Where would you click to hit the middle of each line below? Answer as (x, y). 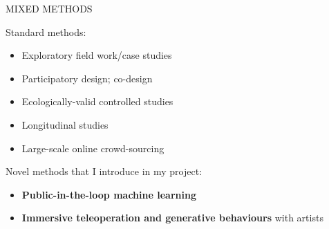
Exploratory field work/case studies (97, 55)
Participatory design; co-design (87, 78)
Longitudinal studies (65, 124)
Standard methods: (46, 31)
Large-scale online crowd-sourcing (93, 148)
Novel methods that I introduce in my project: (104, 171)
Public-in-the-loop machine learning (109, 194)
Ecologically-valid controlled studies (97, 101)
